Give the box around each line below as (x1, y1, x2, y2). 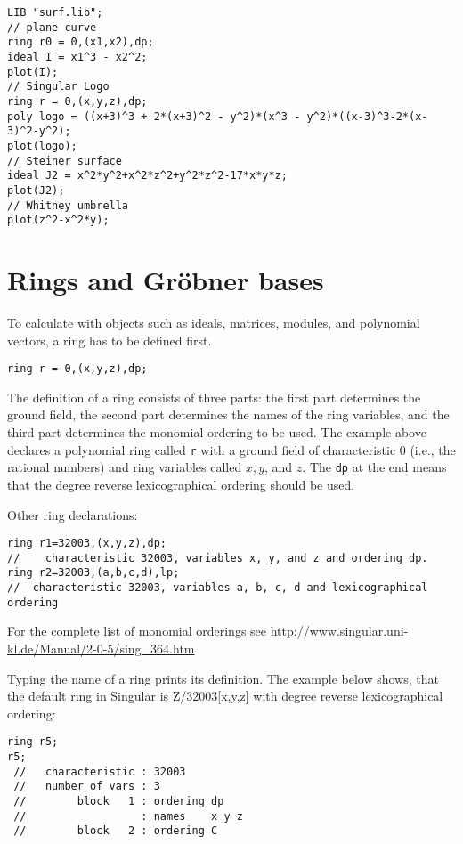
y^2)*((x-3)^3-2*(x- (306, 110, 428, 123)
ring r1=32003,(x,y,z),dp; (7, 537, 167, 550)
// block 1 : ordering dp (13, 794, 224, 807)
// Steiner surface (7, 154, 122, 167)
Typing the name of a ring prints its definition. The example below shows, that (7, 669, 439, 687)
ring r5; (7, 735, 59, 749)
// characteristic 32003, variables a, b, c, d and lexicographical (7, 581, 428, 595)
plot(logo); (7, 139, 77, 152)
